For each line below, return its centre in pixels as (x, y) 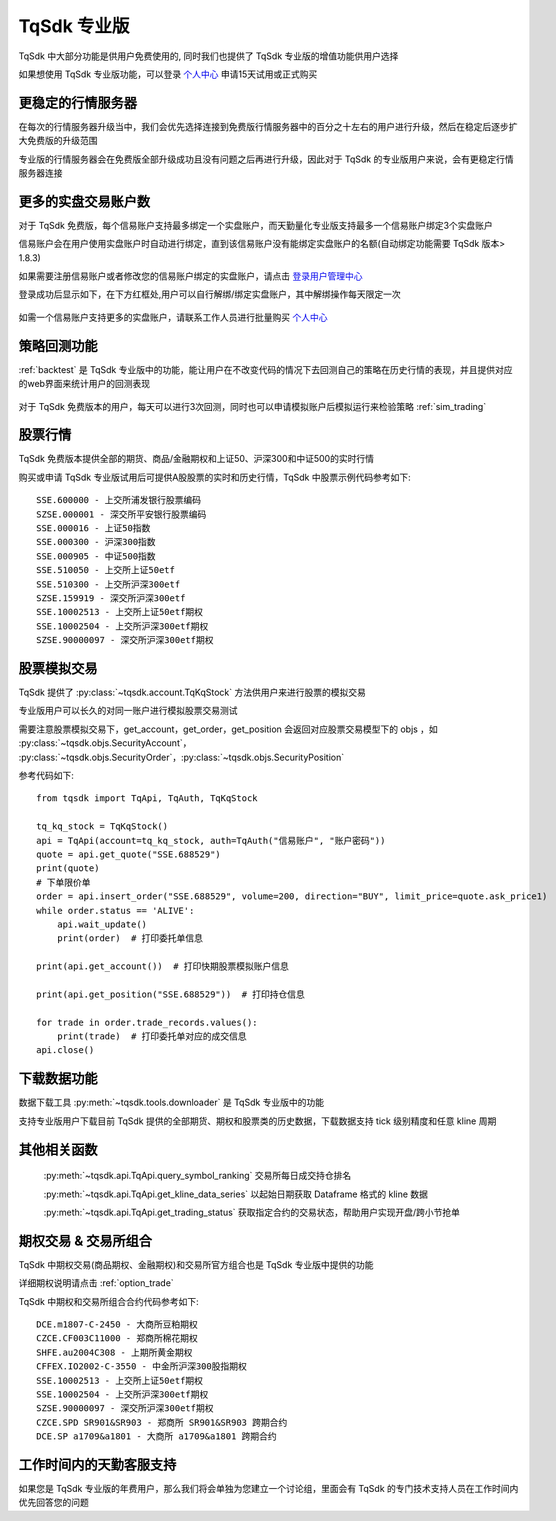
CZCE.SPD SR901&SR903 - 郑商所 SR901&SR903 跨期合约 (162, 1422)
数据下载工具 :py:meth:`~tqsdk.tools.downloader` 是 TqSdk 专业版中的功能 (171, 1102)
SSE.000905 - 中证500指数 (96, 556)
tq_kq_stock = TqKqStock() (102, 826)
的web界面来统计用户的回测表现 (84, 384)
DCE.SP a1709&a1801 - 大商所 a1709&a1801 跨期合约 (156, 1436)
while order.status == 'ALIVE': (115, 910)
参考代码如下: (46, 776)
